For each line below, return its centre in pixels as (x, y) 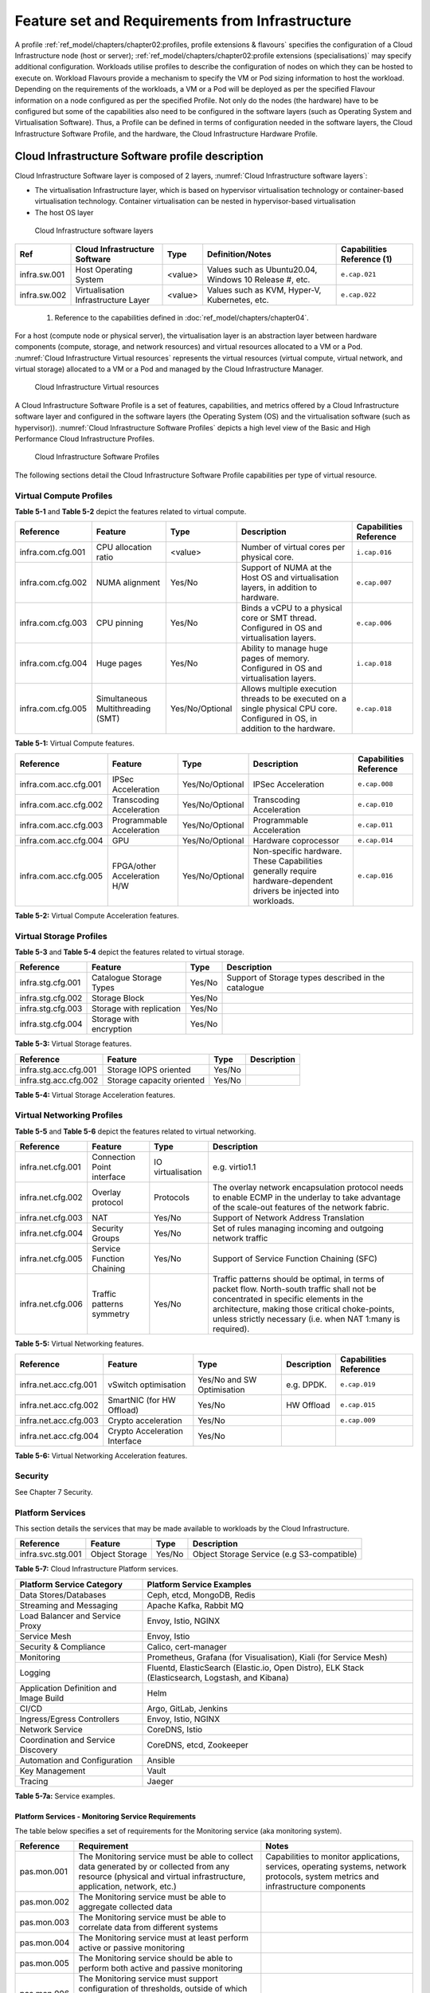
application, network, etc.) (127, 1887)
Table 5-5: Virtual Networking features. (79, 1344)
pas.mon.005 (44, 1964)
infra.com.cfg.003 (53, 623)
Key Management (53, 1771)
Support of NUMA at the (286, 568)
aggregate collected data (125, 1907)
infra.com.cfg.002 (53, 583)
